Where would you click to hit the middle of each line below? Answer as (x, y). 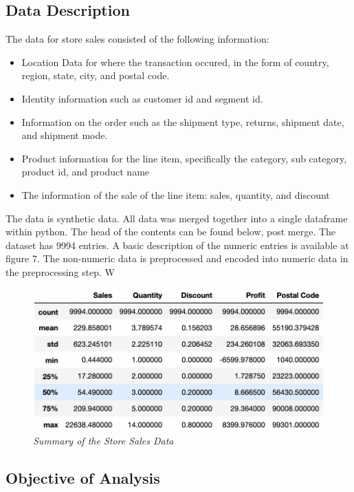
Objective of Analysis (83, 478)
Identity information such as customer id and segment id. (142, 98)
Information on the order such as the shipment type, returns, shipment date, (183, 121)
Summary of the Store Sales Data (103, 441)
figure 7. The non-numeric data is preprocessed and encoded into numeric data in (177, 258)
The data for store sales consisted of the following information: (137, 39)
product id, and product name (86, 172)
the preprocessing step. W (60, 271)
